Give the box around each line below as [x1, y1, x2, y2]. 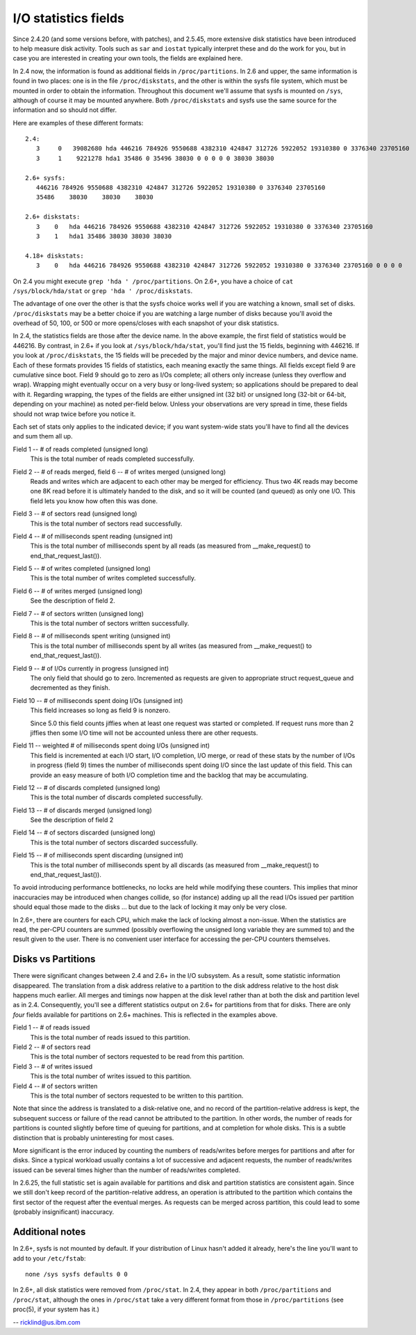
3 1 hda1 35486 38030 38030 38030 [35, 232, 172, 240]
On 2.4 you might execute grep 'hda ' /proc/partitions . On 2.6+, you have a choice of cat [13, 277, 294, 285]
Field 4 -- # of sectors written [13, 1082, 98, 1090]
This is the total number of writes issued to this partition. [30, 1072, 192, 1080]
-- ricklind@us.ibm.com [13, 1318, 81, 1326]
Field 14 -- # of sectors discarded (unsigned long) [13, 828, 156, 837]
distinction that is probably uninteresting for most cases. [13, 1133, 174, 1142]
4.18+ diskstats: [25, 251, 84, 260]
